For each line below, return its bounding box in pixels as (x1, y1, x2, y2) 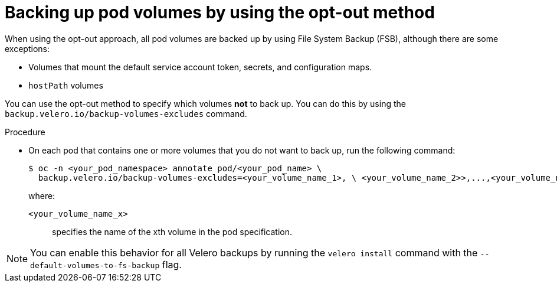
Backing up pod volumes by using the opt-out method (5, 2, 435, 22)
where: (28, 190, 55, 201)
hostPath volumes (28, 80, 103, 90)
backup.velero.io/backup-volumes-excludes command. (5, 108, 247, 119)
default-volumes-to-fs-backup (30, 260, 160, 270)
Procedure (5, 126, 45, 137)
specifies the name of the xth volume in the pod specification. (52, 226, 293, 237)
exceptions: (5, 43, 50, 54)
